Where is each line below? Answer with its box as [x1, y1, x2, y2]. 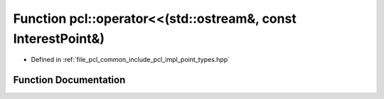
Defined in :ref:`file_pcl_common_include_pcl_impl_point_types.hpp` [31, 56, 230, 64]
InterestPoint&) [13, 31, 105, 46]
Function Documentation [13, 74, 126, 86]
